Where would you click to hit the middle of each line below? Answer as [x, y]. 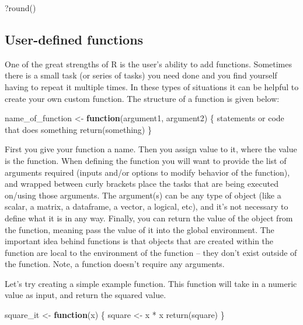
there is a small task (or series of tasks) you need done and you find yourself [141, 75]
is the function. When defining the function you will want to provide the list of [146, 160]
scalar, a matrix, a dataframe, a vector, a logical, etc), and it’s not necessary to [147, 206]
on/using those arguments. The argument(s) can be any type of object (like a [143, 195]
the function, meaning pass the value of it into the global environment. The [140, 229]
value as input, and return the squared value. [86, 295]
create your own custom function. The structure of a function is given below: [142, 98]
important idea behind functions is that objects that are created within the [139, 241]
